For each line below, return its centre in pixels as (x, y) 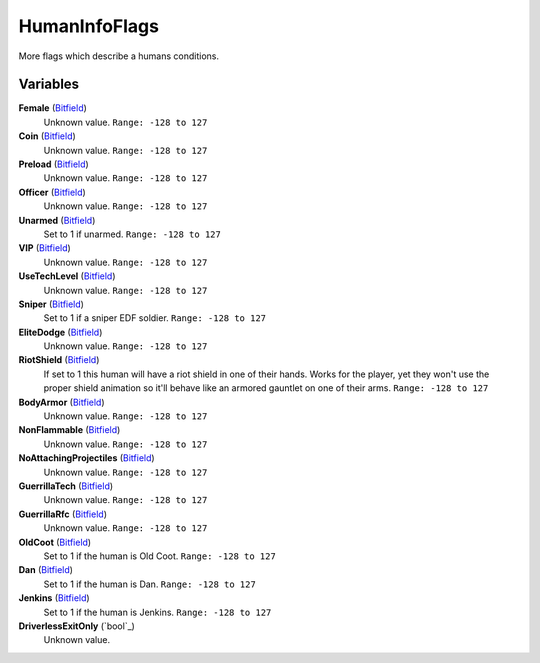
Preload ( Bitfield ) (53, 164)
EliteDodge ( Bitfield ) (60, 332)
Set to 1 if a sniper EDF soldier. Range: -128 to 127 (155, 318)
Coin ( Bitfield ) (47, 136)
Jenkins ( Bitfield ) (54, 598)
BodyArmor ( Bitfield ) (61, 402)
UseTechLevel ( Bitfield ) (67, 276)
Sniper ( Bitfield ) (51, 304)
